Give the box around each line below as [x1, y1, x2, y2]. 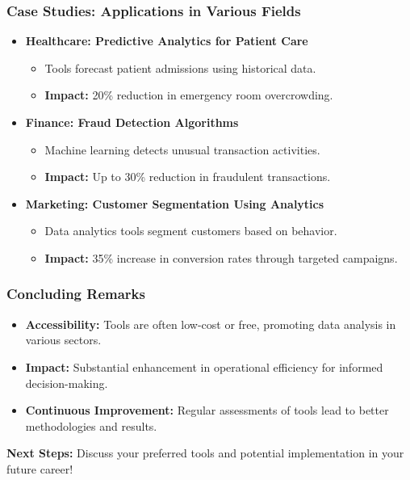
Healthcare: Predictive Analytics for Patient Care [25, 32, 308, 49]
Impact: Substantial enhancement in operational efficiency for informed [25, 358, 383, 375]
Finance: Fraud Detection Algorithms [25, 114, 239, 130]
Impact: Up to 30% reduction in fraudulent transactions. [44, 168, 331, 185]
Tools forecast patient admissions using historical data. [44, 59, 316, 76]
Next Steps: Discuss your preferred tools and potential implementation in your [6, 444, 404, 461]
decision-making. [25, 374, 108, 391]
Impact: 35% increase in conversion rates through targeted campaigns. [44, 249, 398, 266]
